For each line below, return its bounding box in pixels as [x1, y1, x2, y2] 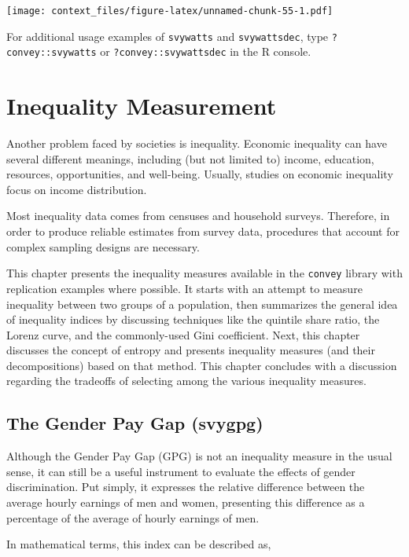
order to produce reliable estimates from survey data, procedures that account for [6, 223, 400, 240]
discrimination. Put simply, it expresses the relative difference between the [6, 478, 365, 495]
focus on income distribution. [6, 181, 147, 197]
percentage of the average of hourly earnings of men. [6, 509, 260, 526]
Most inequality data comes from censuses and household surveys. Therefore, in [6, 207, 390, 224]
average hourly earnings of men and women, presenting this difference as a [6, 494, 365, 511]
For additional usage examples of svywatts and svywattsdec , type [6, 27, 329, 44]
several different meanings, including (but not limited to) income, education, [6, 150, 374, 167]
